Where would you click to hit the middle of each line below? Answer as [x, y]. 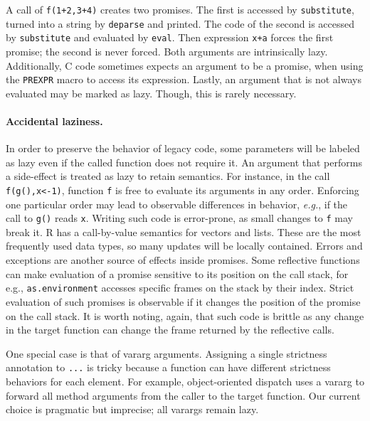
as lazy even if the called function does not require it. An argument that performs [184, 162]
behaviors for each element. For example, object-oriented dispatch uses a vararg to [185, 381]
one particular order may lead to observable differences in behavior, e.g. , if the [177, 204]
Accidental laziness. [54, 121]
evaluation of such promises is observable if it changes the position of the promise [183, 301]
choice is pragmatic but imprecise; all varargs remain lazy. [132, 409]
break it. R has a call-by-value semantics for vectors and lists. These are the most [184, 231]
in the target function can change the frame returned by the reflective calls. [170, 330]
